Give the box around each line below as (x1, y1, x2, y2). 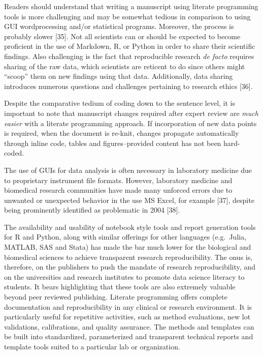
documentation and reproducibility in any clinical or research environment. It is (4, 301, 252, 312)
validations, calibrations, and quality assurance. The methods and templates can (4, 321, 254, 332)
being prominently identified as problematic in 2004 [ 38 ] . (4, 204, 180, 215)
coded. (4, 147, 24, 158)
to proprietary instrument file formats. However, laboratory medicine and (4, 174, 233, 185)
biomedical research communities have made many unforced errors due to (4, 185, 233, 195)
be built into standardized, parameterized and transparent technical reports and (4, 331, 253, 342)
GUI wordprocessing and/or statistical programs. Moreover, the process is (4, 21, 234, 32)
